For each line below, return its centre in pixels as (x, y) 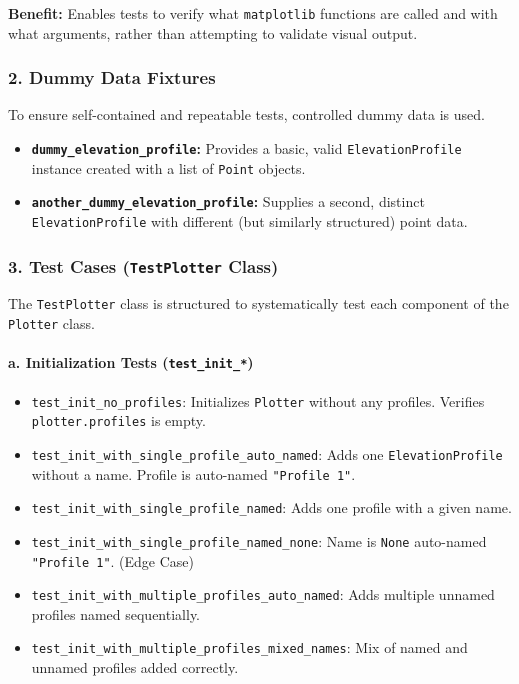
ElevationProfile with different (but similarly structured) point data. (249, 221)
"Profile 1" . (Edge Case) (113, 560)
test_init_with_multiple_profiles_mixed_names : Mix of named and (249, 647)
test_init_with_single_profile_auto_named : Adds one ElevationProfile (267, 453)
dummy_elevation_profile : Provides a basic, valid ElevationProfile (246, 148)
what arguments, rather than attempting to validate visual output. (213, 32)
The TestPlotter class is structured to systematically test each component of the (258, 303)
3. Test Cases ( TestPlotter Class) (143, 265)
